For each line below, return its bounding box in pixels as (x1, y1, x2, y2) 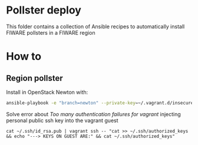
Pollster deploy (6, 4, 81, 17)
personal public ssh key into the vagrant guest (6, 117, 119, 124)
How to (6, 50, 42, 63)
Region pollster (6, 73, 63, 83)
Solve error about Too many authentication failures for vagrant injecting (6, 110, 181, 117)
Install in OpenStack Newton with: (6, 89, 88, 96)
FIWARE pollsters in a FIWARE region (6, 29, 95, 36)
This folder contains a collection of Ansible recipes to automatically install (6, 23, 185, 30)
